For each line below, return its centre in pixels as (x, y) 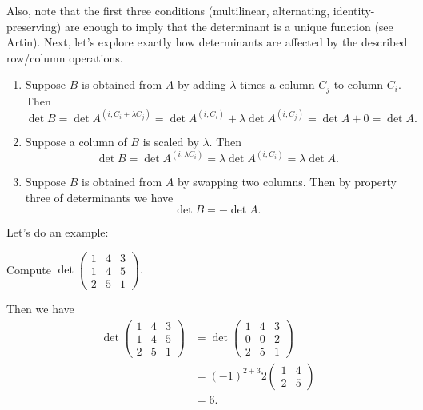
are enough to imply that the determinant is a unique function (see (229, 26)
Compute (29, 269)
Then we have (40, 308)
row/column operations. (65, 57)
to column (359, 84)
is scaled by (171, 141)
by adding (202, 84)
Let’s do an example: (58, 232)
